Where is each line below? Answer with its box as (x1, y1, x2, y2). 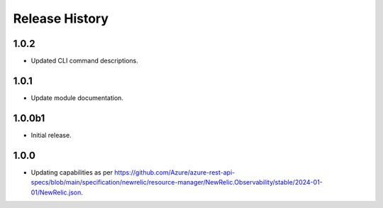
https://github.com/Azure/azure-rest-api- (114, 168, 235, 177)
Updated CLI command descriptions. (30, 57, 138, 65)
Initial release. (30, 131, 72, 139)
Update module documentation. (30, 93, 124, 102)
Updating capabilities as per (30, 168, 113, 177)
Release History (13, 11, 109, 26)
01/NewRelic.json (30, 188, 82, 197)
